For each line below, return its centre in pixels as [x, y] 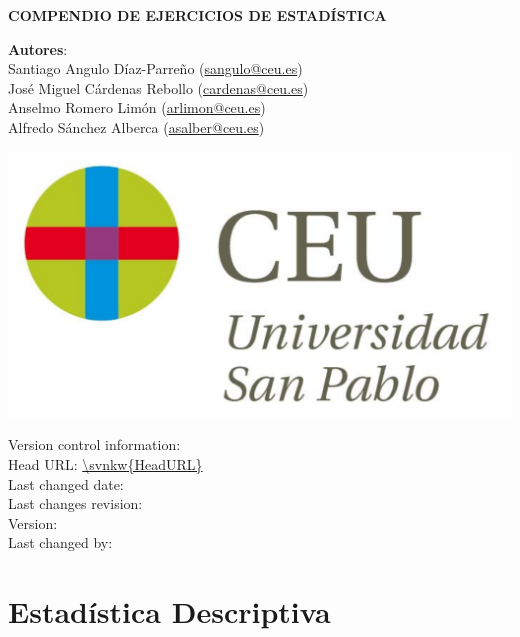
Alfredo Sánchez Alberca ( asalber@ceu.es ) [136, 126]
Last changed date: [66, 483]
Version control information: [94, 444]
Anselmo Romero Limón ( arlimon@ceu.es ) [137, 107]
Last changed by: [60, 542]
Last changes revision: [75, 503]
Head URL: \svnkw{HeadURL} [105, 464]
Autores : [38, 48]
